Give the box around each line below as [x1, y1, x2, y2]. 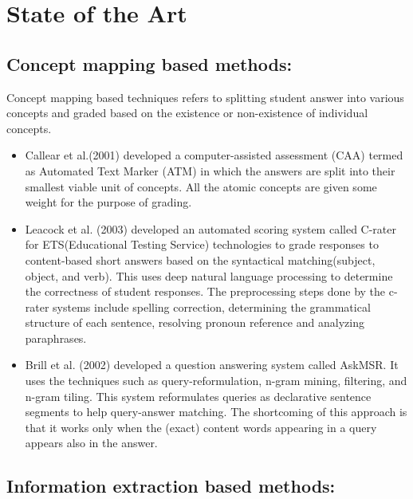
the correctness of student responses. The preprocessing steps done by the [25, 283, 386, 300]
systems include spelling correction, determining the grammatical [53, 298, 371, 315]
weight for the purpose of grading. [25, 194, 192, 210]
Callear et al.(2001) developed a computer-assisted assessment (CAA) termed [25, 147, 403, 163]
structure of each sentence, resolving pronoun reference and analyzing [25, 314, 364, 331]
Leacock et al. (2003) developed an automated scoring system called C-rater [25, 220, 397, 237]
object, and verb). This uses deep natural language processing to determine [25, 267, 393, 284]
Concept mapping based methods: [6, 51, 293, 76]
